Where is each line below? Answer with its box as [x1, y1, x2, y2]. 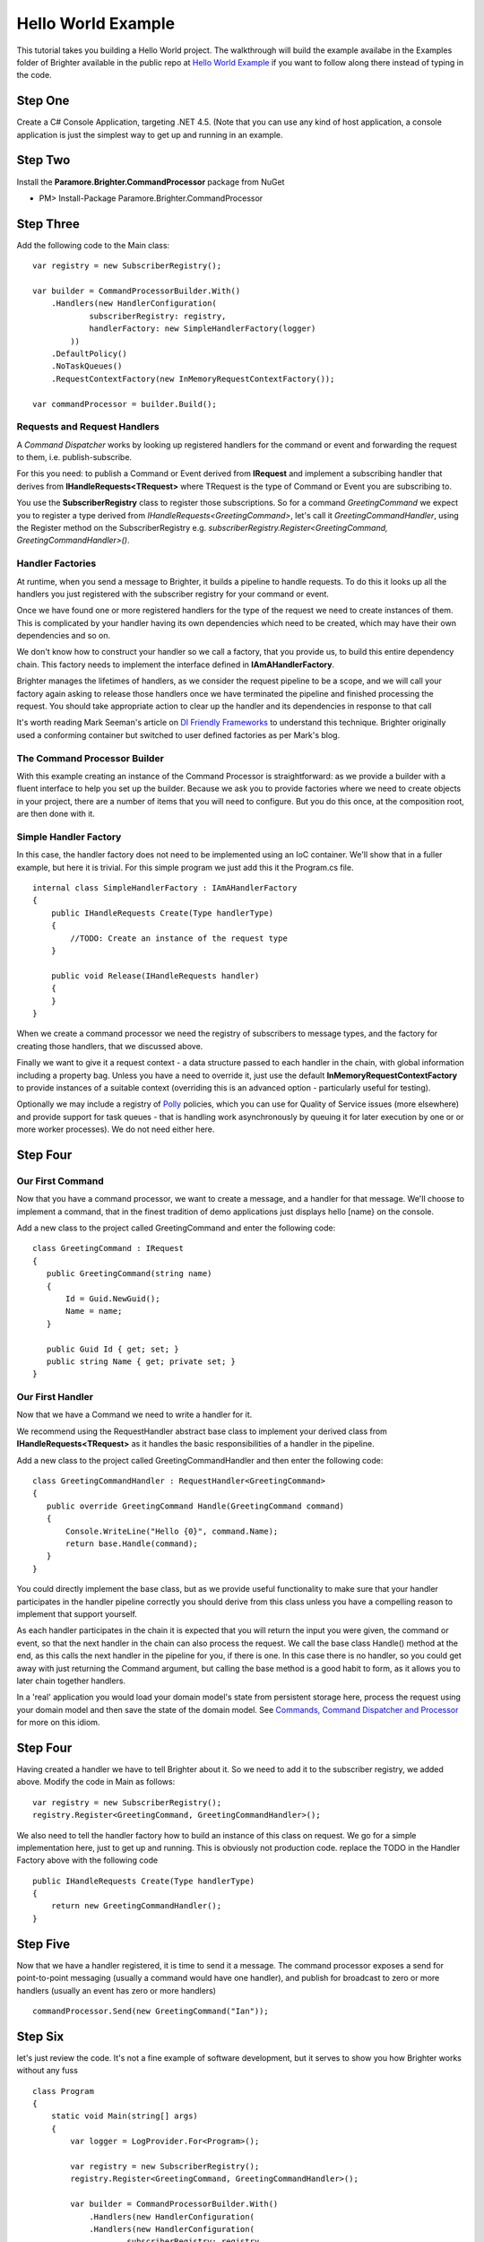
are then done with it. [16, 808, 96, 820]
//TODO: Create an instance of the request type [70, 933, 289, 943]
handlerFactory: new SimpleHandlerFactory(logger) [89, 324, 316, 334]
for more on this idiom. [16, 1717, 100, 1728]
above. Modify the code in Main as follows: [16, 1777, 176, 1787]
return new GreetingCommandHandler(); [50, 1901, 222, 1911]
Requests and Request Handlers [16, 421, 160, 433]
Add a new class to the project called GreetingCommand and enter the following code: [16, 1222, 336, 1233]
